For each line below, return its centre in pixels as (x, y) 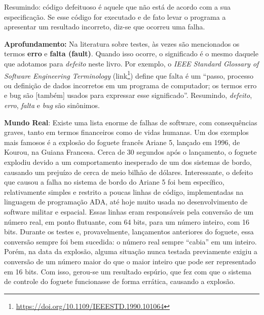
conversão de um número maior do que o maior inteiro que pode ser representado (130, 261)
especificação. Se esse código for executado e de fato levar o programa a (115, 16)
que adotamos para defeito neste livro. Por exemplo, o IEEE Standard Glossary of (131, 63)
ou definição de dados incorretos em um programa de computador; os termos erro (130, 85)
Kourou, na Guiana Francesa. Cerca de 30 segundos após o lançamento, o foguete (130, 152)
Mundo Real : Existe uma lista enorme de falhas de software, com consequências (131, 122)
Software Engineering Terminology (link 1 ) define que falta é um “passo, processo (129, 75)
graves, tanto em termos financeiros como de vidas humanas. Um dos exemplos (126, 132)
